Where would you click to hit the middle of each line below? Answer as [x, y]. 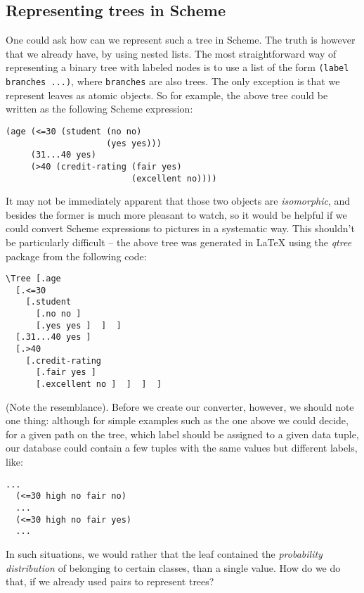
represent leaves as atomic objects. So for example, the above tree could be [167, 95]
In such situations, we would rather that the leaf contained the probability [164, 553]
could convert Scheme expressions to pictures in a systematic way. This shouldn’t [180, 228]
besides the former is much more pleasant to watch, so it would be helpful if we [176, 214]
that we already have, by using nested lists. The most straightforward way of [171, 53]
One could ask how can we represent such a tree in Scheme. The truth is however [181, 40]
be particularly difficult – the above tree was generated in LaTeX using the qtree [179, 242]
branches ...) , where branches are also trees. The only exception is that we [173, 81]
